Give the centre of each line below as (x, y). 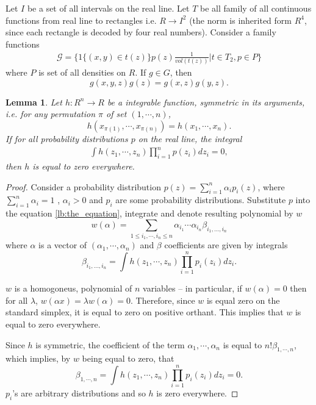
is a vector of (63, 245)
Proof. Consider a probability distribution (83, 186)
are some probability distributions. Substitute (201, 200)
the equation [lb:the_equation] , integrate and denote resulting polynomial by (149, 213)
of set (117, 114)
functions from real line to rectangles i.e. (81, 20)
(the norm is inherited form (240, 20)
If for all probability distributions (67, 139)
